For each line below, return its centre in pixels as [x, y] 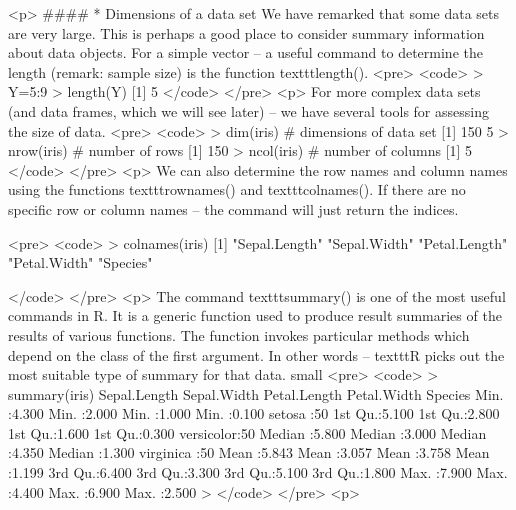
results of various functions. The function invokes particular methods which [239, 334]
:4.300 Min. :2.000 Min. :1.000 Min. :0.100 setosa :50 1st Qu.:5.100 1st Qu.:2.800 [254, 413]
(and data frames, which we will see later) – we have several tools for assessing [248, 110]
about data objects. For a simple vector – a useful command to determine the [245, 52]
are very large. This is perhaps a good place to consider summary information [246, 32]
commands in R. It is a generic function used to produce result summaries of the [255, 315]
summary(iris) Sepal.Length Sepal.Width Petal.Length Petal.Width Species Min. [256, 393]
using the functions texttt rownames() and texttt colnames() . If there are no [237, 189]
